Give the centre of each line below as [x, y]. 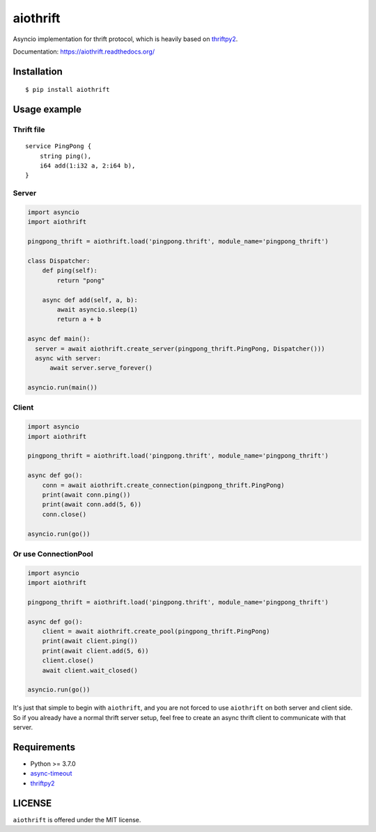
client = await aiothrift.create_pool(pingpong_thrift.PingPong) [156, 631]
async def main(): [59, 339]
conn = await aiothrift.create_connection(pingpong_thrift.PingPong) [163, 485]
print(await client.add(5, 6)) [95, 651]
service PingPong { [58, 146]
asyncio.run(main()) [62, 387]
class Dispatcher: [59, 261]
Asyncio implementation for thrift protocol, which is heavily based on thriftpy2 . [125, 39]
